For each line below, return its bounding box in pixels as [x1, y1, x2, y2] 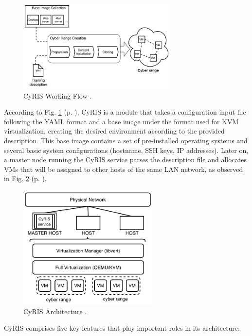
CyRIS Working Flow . [23, 90, 92, 101]
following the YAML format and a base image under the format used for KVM [4, 116, 239, 126]
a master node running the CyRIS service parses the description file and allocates [4, 154, 247, 165]
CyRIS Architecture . [23, 306, 87, 317]
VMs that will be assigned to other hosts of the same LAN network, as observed [4, 164, 243, 174]
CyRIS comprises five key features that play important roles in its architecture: [4, 322, 240, 333]
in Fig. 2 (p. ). [4, 173, 47, 184]
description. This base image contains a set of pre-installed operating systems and [4, 135, 248, 146]
